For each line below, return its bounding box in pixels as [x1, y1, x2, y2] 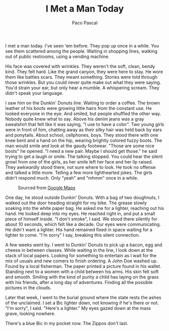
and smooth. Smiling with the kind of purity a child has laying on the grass [5, 273, 159, 280]
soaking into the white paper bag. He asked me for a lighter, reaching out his [5, 205, 164, 211]
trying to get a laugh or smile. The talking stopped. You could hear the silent [5, 153, 163, 159]
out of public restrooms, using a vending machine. [5, 53, 110, 60]
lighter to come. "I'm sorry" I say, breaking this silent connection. [5, 232, 140, 238]
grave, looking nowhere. [5, 310, 55, 316]
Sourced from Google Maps [18, 185, 76, 191]
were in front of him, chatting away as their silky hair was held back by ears [5, 127, 162, 133]
